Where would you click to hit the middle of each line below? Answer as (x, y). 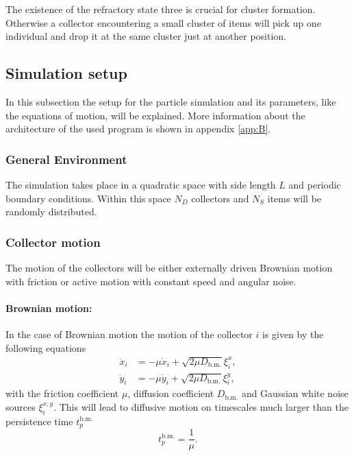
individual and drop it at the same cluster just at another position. (146, 36)
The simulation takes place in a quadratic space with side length (141, 184)
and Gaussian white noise (295, 393)
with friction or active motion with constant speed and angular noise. (151, 281)
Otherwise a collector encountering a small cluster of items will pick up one (163, 22)
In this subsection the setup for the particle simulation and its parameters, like (171, 101)
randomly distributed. (51, 212)
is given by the (293, 334)
